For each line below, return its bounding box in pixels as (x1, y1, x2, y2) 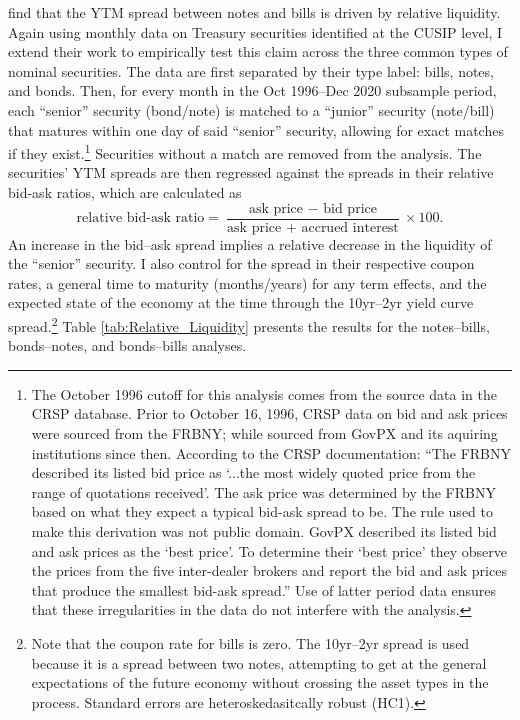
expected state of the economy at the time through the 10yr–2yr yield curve (8, 292, 474, 313)
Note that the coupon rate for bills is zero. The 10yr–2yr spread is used (31, 633, 470, 653)
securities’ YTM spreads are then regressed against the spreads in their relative (8, 162, 494, 183)
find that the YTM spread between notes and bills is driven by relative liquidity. (8, 2, 501, 22)
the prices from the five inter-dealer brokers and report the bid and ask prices (31, 560, 507, 581)
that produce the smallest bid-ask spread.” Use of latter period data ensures (31, 579, 497, 600)
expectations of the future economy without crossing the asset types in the (31, 672, 489, 693)
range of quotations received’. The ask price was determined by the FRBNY (31, 481, 496, 502)
